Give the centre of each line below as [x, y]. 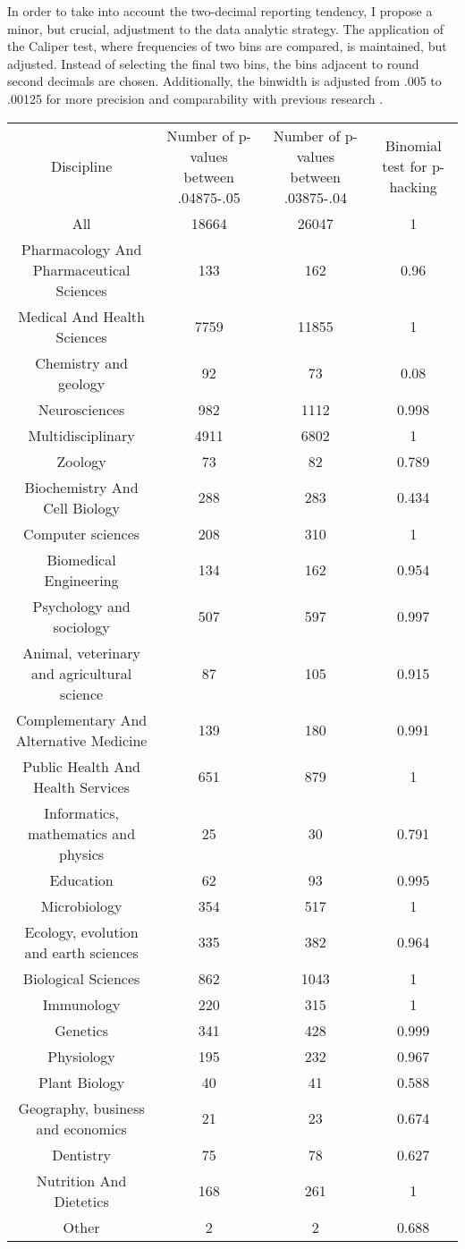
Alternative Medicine [81, 740]
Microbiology [81, 905]
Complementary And [81, 719]
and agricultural [82, 673]
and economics [81, 1128]
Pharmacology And [81, 249]
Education [81, 879]
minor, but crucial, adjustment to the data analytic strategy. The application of [225, 28]
